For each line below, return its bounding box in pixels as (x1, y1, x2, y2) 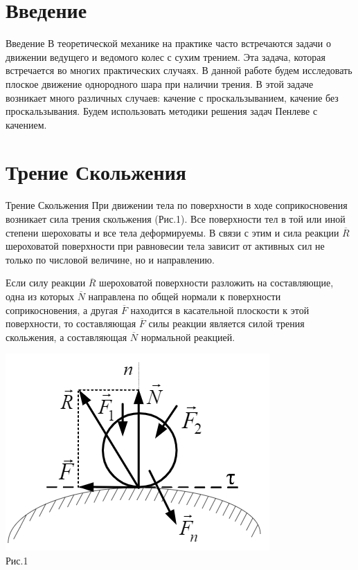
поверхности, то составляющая (6, 316, 136, 331)
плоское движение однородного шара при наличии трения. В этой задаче (6, 76, 314, 91)
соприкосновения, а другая (6, 302, 118, 317)
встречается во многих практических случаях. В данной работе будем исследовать (6, 63, 352, 77)
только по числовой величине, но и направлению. (6, 252, 215, 266)
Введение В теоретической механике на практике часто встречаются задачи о (6, 36, 331, 50)
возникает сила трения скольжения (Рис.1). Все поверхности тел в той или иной (6, 212, 346, 226)
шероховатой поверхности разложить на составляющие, (99, 275, 334, 290)
